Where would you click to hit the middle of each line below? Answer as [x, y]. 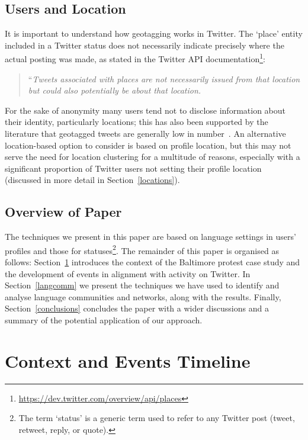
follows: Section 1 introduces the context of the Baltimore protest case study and [153, 262]
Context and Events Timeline [128, 360]
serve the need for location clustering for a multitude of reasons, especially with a [153, 157]
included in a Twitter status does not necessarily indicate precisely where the [145, 45]
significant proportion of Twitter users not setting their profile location [133, 168]
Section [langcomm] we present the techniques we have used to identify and [142, 285]
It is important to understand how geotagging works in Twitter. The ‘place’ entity [154, 33]
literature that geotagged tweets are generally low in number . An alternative [145, 134]
